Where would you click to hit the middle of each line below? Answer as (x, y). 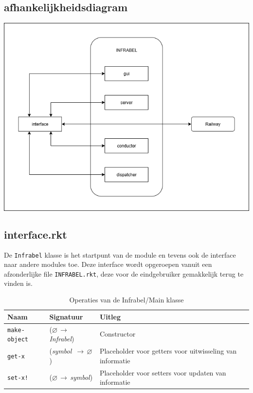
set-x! (18, 378)
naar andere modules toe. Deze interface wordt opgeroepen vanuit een (108, 264)
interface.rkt (36, 234)
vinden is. (18, 283)
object (18, 340)
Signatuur (66, 316)
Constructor (117, 334)
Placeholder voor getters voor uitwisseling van (168, 351)
